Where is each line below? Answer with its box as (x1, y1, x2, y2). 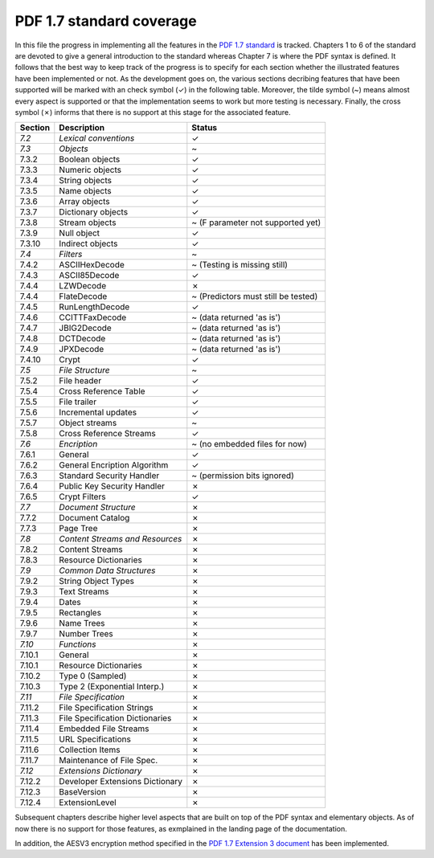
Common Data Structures (59, 565, 156, 576)
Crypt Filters (59, 491, 106, 502)
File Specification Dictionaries (59, 713, 172, 724)
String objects (59, 175, 113, 186)
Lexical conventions (59, 133, 135, 144)
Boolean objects (59, 153, 121, 165)
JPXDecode (59, 344, 104, 355)
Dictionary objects (59, 206, 129, 218)
